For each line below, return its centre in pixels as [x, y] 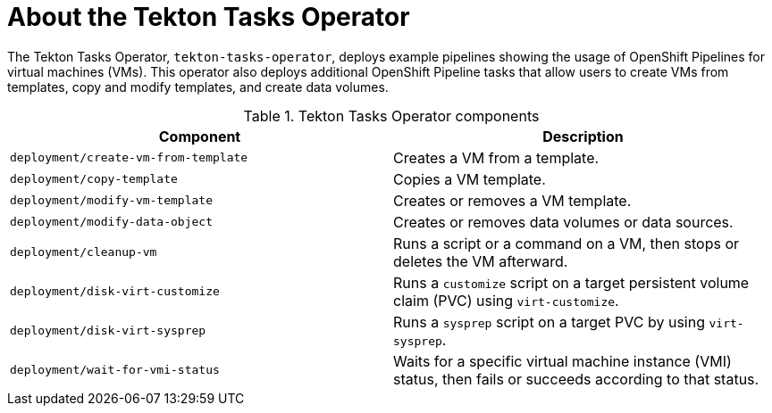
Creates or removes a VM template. [512, 200]
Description [583, 136]
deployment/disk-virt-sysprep [108, 331]
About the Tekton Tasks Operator [209, 17]
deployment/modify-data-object [111, 222]
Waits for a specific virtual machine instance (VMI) [562, 361]
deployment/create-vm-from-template [129, 158]
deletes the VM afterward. [481, 261]
